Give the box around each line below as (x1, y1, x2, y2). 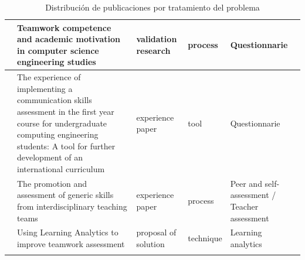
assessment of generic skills (17, 189, 114, 201)
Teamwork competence (17, 21, 111, 33)
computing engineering (17, 128, 99, 141)
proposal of (136, 226, 177, 238)
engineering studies (17, 56, 96, 68)
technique (188, 232, 222, 244)
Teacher (230, 200, 259, 212)
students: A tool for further (17, 139, 116, 152)
